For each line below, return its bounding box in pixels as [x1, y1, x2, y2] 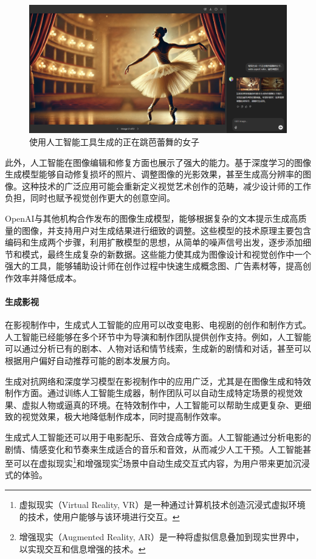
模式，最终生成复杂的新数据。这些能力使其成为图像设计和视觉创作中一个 [21, 247, 311, 260]
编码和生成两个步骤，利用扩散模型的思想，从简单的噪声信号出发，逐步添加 [5, 236, 303, 249]
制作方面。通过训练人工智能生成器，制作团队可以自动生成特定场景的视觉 [5, 386, 294, 399]
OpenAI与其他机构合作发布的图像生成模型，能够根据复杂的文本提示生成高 [5, 211, 298, 224]
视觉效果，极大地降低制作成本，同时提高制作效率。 [21, 410, 226, 423]
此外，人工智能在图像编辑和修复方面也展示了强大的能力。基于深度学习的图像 [5, 156, 311, 168]
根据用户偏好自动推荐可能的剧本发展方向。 [5, 354, 175, 367]
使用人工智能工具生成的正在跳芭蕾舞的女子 [29, 135, 199, 148]
